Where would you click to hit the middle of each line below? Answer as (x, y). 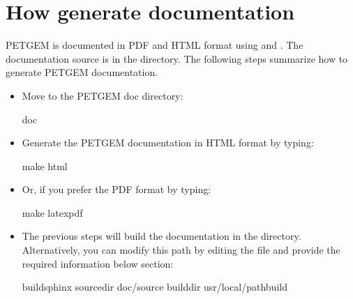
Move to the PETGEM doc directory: (103, 95)
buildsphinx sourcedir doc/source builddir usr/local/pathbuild (155, 287)
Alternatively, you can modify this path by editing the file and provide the (181, 250)
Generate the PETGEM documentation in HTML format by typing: (168, 143)
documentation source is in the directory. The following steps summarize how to (177, 58)
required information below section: (98, 263)
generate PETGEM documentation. (82, 72)
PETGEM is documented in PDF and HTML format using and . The (155, 45)
